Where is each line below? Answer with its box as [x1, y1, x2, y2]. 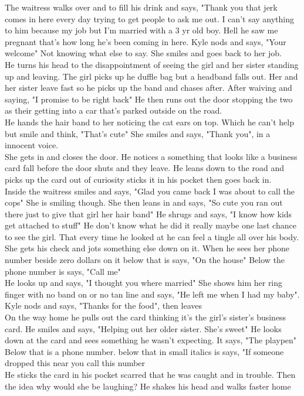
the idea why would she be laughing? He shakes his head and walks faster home [5, 380, 291, 392]
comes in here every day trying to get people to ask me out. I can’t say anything [5, 12, 295, 25]
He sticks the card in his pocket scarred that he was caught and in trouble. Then [5, 368, 296, 380]
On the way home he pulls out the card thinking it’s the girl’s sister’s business [5, 311, 286, 323]
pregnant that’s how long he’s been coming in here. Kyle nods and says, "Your [5, 35, 286, 47]
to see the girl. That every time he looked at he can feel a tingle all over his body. [5, 230, 299, 243]
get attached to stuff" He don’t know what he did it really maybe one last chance [5, 219, 296, 231]
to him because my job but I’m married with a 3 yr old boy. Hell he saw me [5, 24, 278, 36]
